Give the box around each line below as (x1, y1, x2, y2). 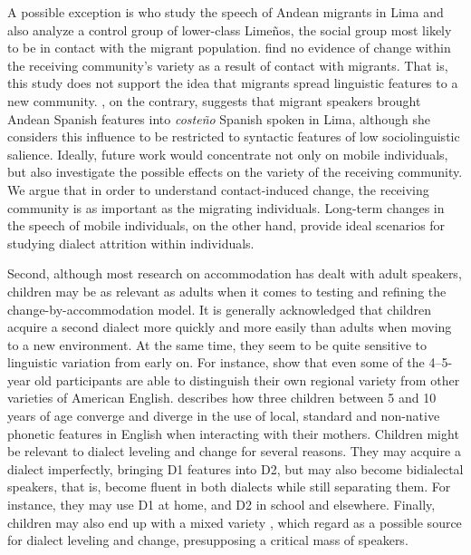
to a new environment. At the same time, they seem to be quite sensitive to (7, 335, 428, 354)
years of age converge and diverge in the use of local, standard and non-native (7, 406, 440, 425)
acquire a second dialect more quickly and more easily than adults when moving (7, 317, 452, 336)
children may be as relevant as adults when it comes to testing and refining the (7, 281, 447, 300)
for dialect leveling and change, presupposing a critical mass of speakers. (7, 531, 409, 550)
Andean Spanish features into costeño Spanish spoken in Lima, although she (7, 109, 430, 128)
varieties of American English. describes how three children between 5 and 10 (7, 388, 437, 407)
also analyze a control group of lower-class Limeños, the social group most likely (7, 20, 452, 39)
